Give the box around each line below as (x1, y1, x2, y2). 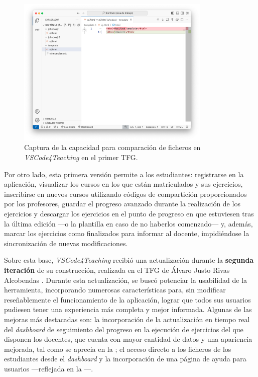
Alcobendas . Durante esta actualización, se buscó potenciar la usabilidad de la (4, 274, 247, 285)
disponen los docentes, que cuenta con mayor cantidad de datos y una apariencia (4, 334, 252, 344)
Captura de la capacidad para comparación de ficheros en (24, 142, 201, 153)
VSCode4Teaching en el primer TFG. (24, 152, 138, 163)
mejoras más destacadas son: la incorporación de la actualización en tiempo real (4, 314, 250, 324)
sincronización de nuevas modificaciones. (4, 238, 128, 248)
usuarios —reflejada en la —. (4, 363, 93, 373)
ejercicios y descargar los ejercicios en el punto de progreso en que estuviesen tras (4, 208, 254, 219)
